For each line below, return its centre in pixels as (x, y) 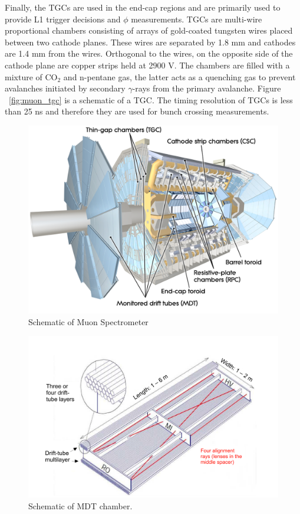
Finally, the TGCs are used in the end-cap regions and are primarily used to (143, 7)
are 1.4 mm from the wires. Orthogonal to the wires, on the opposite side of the (149, 53)
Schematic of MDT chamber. (80, 505)
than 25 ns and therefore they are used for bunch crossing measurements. (137, 111)
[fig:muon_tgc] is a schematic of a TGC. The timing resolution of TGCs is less (151, 99)
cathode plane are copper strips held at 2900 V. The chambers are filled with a (147, 65)
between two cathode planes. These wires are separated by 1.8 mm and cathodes (150, 42)
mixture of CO (31, 76)
